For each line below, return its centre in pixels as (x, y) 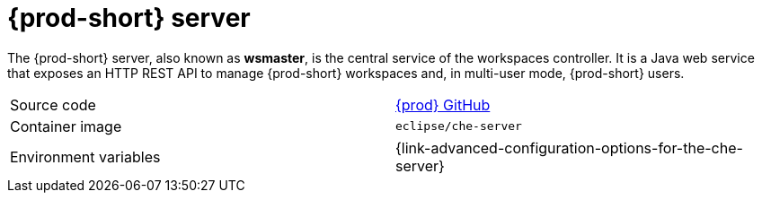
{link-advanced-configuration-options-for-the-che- (569, 148)
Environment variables (85, 157)
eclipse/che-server (459, 126)
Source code (53, 104)
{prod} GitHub (443, 104)
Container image (66, 126)
